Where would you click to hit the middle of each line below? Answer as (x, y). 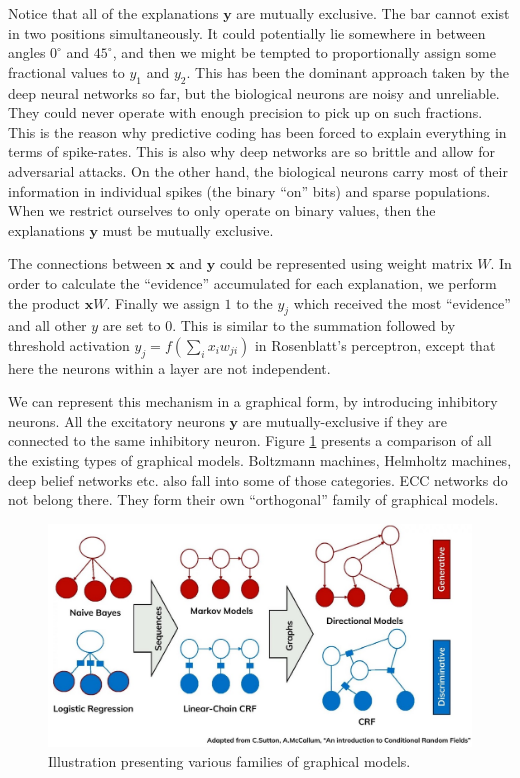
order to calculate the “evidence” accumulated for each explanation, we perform (252, 282)
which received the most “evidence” (402, 302)
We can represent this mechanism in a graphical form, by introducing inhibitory (253, 401)
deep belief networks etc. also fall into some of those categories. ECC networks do (258, 479)
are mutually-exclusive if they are (345, 420)
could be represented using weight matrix (346, 263)
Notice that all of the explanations (113, 13)
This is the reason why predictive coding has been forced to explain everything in (257, 131)
